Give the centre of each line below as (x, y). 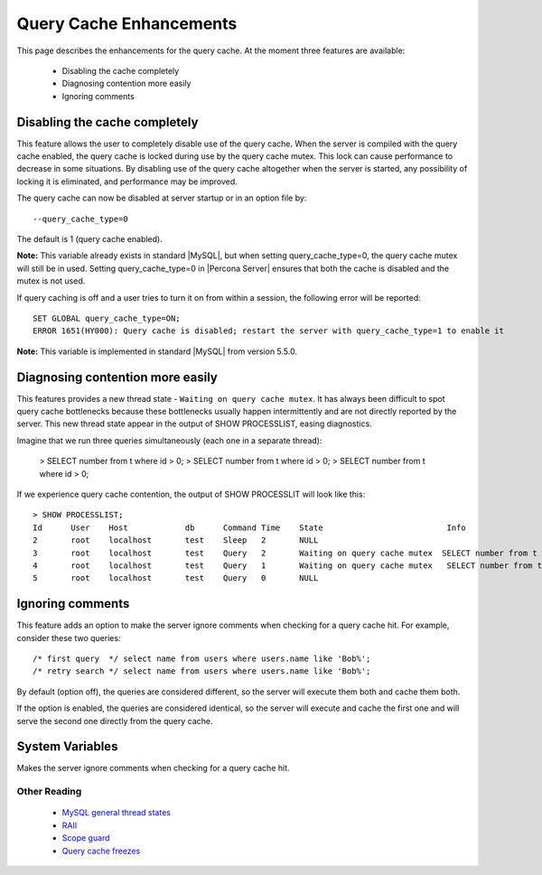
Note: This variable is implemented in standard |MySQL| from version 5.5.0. (157, 351)
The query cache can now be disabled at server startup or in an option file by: (162, 198)
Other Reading (49, 792)
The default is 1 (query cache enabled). (89, 238)
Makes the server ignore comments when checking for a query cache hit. (153, 768)
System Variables (67, 746)
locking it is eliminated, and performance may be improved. (127, 182)
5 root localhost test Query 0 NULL (176, 578)
